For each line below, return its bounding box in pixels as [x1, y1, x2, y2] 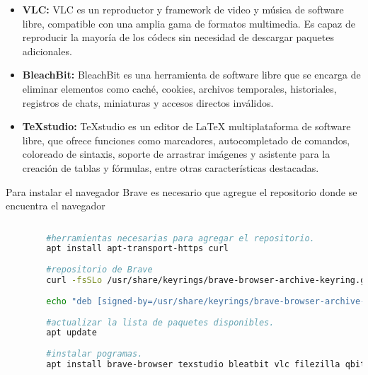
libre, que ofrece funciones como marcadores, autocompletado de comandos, [22, 132, 350, 147]
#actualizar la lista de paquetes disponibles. [46, 317, 275, 328]
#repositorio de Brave [46, 265, 153, 275]
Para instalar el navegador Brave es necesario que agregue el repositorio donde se [6, 184, 357, 199]
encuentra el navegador [6, 198, 105, 213]
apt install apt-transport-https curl [46, 243, 229, 254]
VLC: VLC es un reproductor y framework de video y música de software [22, 2, 344, 16]
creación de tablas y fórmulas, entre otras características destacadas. [22, 160, 319, 175]
